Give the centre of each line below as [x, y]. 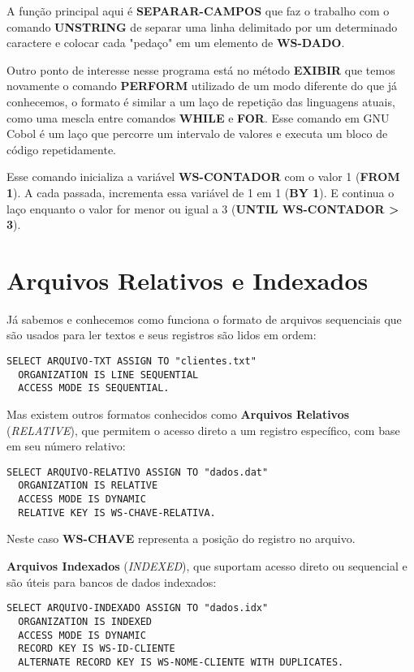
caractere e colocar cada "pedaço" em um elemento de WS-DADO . [176, 43]
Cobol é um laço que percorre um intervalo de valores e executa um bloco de [197, 134]
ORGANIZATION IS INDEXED [85, 621]
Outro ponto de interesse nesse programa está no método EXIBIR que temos [201, 69]
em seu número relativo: [66, 446]
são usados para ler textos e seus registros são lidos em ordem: [162, 335]
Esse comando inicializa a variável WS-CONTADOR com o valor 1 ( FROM [203, 177]
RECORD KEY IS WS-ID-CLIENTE [97, 649]
